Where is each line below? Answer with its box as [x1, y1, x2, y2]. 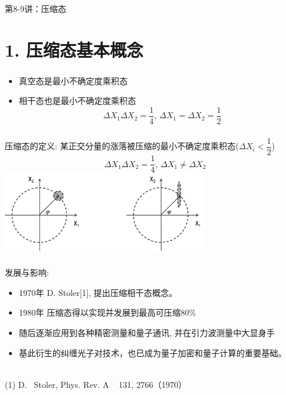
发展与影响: [5, 266, 49, 279]
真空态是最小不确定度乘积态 [19, 74, 128, 87]
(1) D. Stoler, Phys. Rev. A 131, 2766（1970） [5, 378, 187, 390]
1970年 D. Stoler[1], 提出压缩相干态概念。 [19, 286, 177, 298]
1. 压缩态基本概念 [5, 37, 143, 61]
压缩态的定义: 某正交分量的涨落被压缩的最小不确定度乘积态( [5, 140, 239, 152]
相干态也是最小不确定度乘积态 [19, 94, 136, 107]
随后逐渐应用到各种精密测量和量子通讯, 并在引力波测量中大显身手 [19, 326, 275, 338]
